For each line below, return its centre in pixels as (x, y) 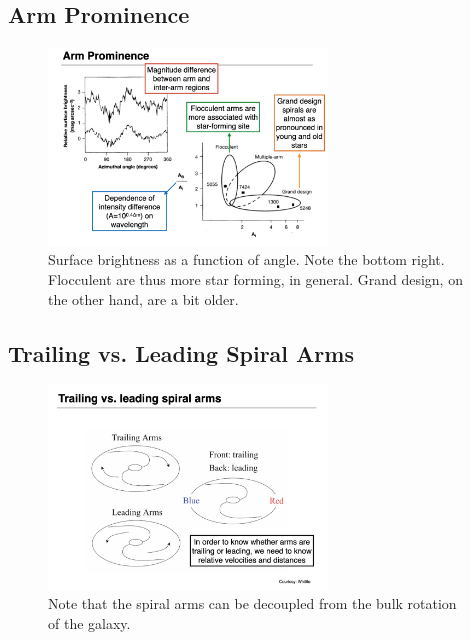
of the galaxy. (89, 622)
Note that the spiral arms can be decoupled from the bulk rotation (252, 603)
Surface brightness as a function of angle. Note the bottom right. (246, 259)
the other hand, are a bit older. (143, 298)
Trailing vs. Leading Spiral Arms (181, 352)
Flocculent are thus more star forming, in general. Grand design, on (255, 279)
